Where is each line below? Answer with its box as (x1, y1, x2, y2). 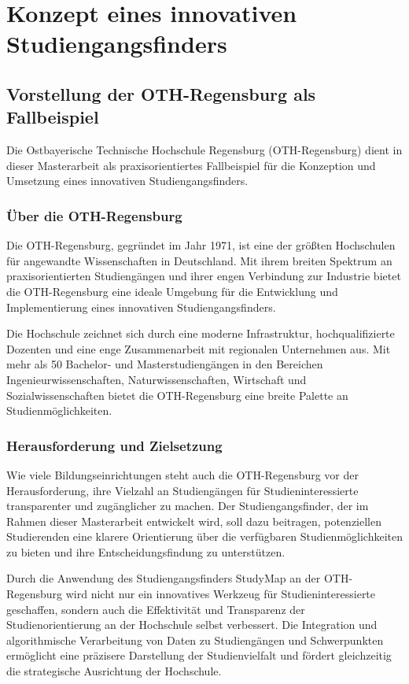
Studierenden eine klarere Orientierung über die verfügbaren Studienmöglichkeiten (6, 528, 403, 545)
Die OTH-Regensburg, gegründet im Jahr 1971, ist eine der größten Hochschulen (6, 237, 396, 253)
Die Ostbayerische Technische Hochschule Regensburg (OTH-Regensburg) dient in (6, 142, 403, 158)
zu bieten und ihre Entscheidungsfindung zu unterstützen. (6, 543, 286, 560)
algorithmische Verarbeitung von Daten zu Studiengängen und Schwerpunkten (6, 631, 384, 648)
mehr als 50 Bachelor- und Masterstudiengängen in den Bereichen (6, 356, 323, 372)
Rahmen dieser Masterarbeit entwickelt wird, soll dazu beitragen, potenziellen (6, 512, 382, 529)
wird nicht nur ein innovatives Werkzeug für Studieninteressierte (65, 586, 376, 602)
